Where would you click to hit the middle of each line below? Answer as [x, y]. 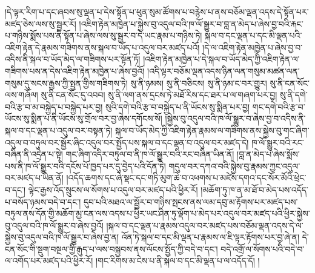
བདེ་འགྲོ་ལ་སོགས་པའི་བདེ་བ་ [263, 248]
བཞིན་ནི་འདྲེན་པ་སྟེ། [34, 154]
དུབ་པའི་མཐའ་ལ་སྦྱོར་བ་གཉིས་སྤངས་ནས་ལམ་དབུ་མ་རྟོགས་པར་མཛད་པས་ [191, 201]
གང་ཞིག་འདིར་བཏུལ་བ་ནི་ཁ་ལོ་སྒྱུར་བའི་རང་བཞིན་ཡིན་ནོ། [150, 154]
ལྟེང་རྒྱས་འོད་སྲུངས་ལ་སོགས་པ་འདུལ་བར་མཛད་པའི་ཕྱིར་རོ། [113, 189]
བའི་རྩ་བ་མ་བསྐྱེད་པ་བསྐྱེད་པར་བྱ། [54, 106]
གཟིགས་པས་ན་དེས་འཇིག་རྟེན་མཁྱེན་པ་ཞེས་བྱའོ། [75, 71]
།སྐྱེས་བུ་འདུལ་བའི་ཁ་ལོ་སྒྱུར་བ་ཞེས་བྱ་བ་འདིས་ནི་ [235, 118]
